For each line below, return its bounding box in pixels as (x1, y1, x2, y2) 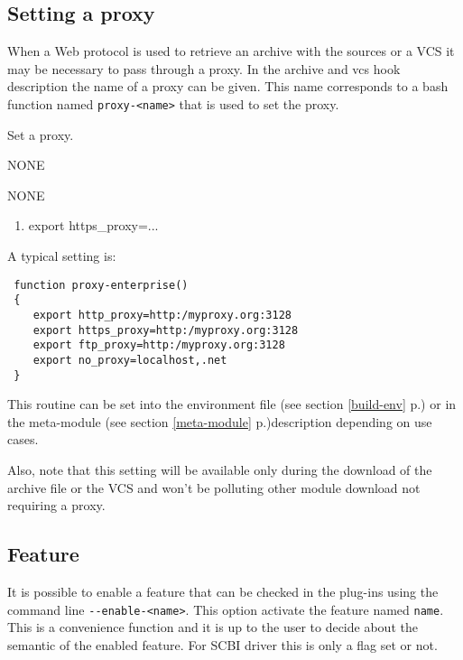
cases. (7, 430, 39, 449)
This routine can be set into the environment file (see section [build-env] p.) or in (7, 395, 457, 414)
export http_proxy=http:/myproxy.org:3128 (32, 308, 292, 321)
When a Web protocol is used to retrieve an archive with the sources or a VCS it (7, 42, 455, 60)
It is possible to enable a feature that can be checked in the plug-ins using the (7, 581, 439, 600)
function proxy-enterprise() (14, 278, 189, 292)
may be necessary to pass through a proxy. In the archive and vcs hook (7, 59, 401, 78)
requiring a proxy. (7, 496, 106, 515)
